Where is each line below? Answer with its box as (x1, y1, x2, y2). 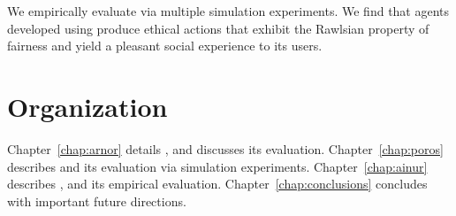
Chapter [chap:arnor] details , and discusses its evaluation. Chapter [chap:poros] (7, 139, 444, 158)
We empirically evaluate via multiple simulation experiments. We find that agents (7, 2, 450, 19)
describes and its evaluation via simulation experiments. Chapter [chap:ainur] (7, 157, 428, 175)
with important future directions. (7, 191, 186, 210)
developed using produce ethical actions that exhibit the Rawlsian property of (7, 19, 429, 37)
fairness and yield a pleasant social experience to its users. (7, 36, 323, 55)
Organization (7, 88, 168, 124)
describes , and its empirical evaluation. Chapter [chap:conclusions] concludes (7, 174, 428, 193)
